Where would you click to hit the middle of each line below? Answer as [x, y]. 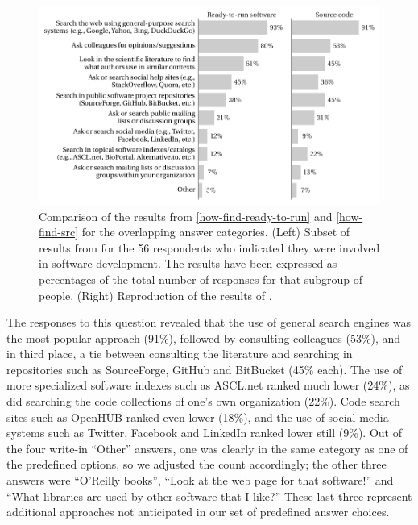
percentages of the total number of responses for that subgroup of [201, 279]
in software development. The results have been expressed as [188, 263]
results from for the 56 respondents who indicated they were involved [209, 247]
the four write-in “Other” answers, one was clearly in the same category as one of [207, 448]
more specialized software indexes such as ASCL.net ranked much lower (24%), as [208, 385]
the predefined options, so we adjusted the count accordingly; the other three [197, 464]
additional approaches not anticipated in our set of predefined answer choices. [198, 512]
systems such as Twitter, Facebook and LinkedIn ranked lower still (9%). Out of [204, 433]
